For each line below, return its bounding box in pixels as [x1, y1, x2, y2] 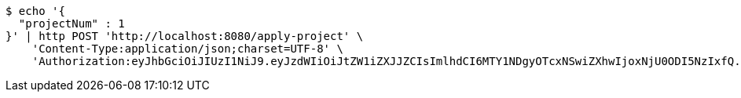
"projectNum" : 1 [18, 17, 125, 30]
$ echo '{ [6, 5, 65, 17]
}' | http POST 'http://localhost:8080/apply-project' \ [6, 30, 364, 42]
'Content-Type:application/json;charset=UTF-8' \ [31, 42, 343, 55]
